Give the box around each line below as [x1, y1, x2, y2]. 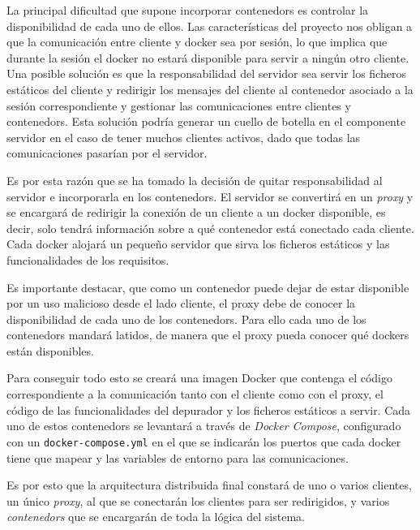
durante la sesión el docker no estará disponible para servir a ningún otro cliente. [6, 49, 409, 66]
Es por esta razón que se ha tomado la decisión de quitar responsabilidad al [6, 171, 383, 188]
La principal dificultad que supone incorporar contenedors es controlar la [6, 2, 369, 18]
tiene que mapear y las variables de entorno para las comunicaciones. [6, 449, 349, 466]
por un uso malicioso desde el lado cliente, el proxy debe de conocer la [6, 295, 356, 312]
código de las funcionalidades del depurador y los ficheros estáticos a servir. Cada [6, 401, 411, 418]
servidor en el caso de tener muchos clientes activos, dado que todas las [6, 128, 361, 145]
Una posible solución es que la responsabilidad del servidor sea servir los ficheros [6, 65, 406, 82]
